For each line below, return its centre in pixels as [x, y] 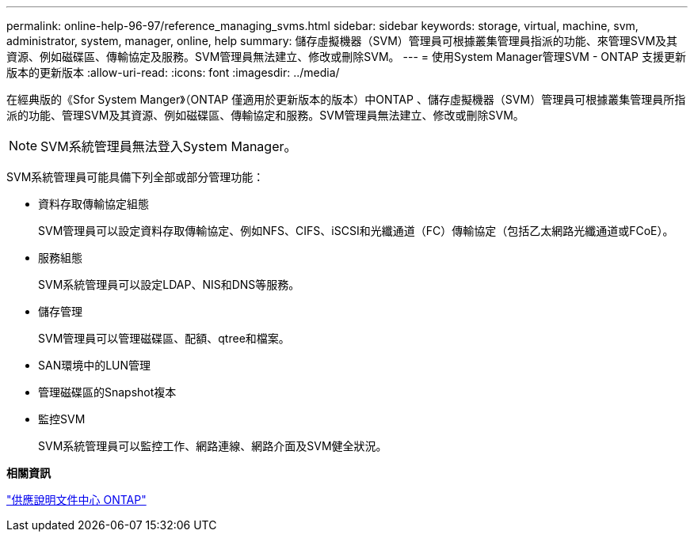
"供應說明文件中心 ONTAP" [76, 500]
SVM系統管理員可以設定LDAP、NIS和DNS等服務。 [169, 284]
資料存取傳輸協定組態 [93, 204]
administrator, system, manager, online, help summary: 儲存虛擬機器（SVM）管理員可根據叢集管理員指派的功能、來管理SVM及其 [342, 41]
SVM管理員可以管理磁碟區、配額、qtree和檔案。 [164, 338]
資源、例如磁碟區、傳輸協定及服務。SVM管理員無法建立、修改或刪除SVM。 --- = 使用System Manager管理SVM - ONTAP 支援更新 [346, 57]
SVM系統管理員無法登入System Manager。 [169, 146]
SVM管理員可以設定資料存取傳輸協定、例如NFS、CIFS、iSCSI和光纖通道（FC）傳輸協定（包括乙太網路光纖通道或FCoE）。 [356, 231]
